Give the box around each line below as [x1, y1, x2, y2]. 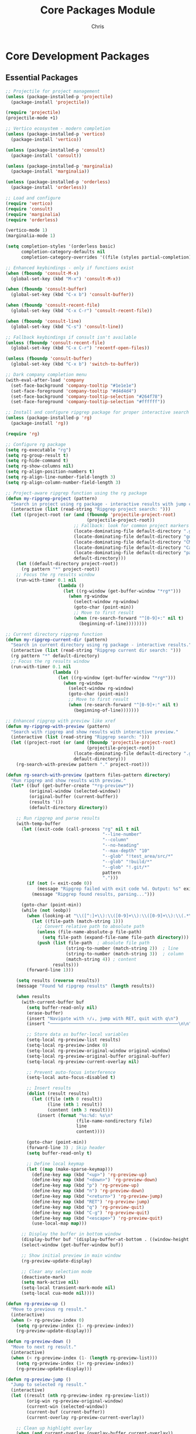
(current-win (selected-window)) [26, 1404, 108, 1409]
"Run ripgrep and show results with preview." [11, 778, 126, 783]
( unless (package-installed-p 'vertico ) [5, 131, 106, 137]
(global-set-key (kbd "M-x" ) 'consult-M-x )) [11, 276, 121, 281]
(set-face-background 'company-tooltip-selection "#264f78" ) [11, 393, 163, 400]
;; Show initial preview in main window [20, 1253, 121, 1258]
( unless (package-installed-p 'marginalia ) [5, 163, 114, 169]
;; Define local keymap [26, 1161, 84, 1167]
